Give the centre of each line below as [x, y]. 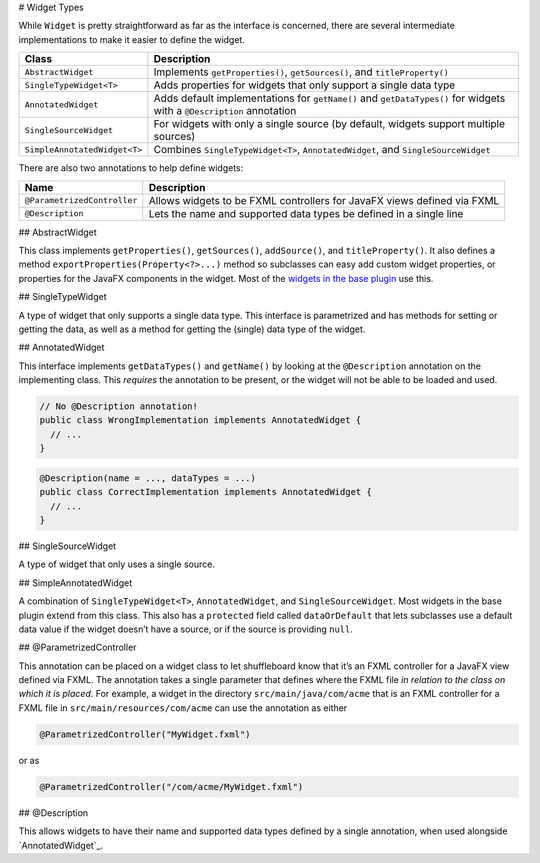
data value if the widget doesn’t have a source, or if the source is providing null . [186, 629]
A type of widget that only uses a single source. [116, 564]
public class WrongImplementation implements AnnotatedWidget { [200, 420]
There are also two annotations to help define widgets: [131, 168]
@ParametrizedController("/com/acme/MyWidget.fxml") [171, 786]
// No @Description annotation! [119, 406]
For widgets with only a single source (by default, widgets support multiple [329, 124]
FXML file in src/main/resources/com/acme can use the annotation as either [183, 707]
